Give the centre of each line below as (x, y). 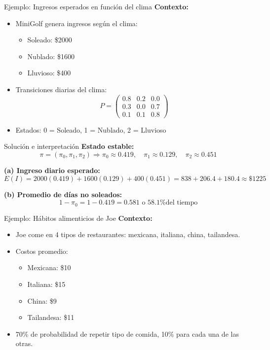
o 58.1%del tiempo (170, 203)
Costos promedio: (42, 251)
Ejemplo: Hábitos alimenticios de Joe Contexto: (78, 218)
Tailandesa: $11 (51, 317)
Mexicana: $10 (49, 267)
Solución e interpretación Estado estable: (69, 146)
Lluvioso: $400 (49, 73)
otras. (24, 343)
